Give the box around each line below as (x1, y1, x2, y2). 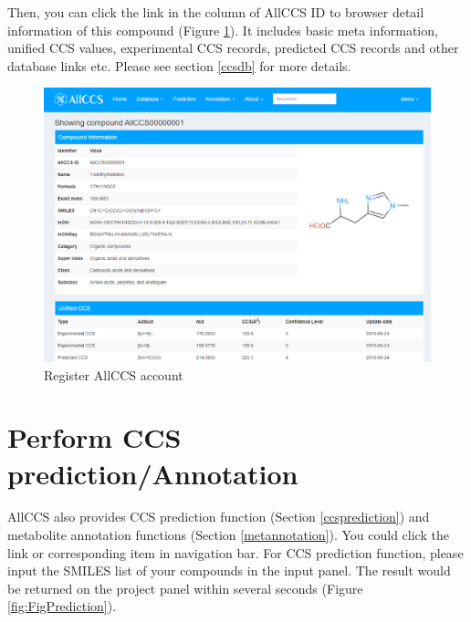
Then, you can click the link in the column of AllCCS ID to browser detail (7, 3, 424, 21)
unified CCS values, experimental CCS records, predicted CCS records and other (7, 38, 459, 57)
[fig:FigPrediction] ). (7, 596, 117, 616)
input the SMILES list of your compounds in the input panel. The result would (7, 561, 451, 580)
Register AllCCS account (44, 365, 183, 384)
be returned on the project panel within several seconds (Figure (7, 578, 363, 597)
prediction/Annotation (7, 454, 298, 492)
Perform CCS (7, 419, 182, 456)
